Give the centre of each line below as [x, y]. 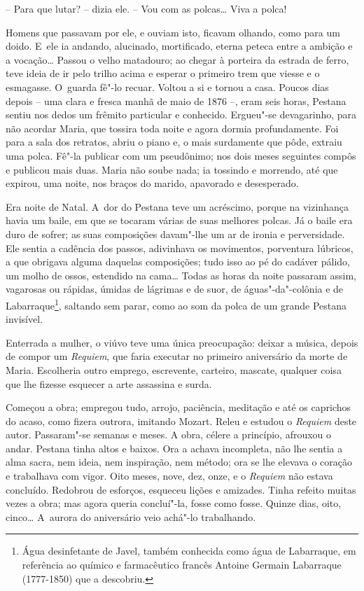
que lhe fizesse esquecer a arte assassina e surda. [109, 383]
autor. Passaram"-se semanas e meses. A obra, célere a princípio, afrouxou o [169, 434]
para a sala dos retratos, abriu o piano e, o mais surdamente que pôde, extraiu [174, 142]
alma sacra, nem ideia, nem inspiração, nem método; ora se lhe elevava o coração [179, 462]
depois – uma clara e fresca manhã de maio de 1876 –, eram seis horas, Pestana [176, 100]
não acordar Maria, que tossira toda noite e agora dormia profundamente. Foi [172, 128]
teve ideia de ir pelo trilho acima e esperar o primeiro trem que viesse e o [163, 73]
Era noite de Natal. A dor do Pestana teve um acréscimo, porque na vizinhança [177, 206]
